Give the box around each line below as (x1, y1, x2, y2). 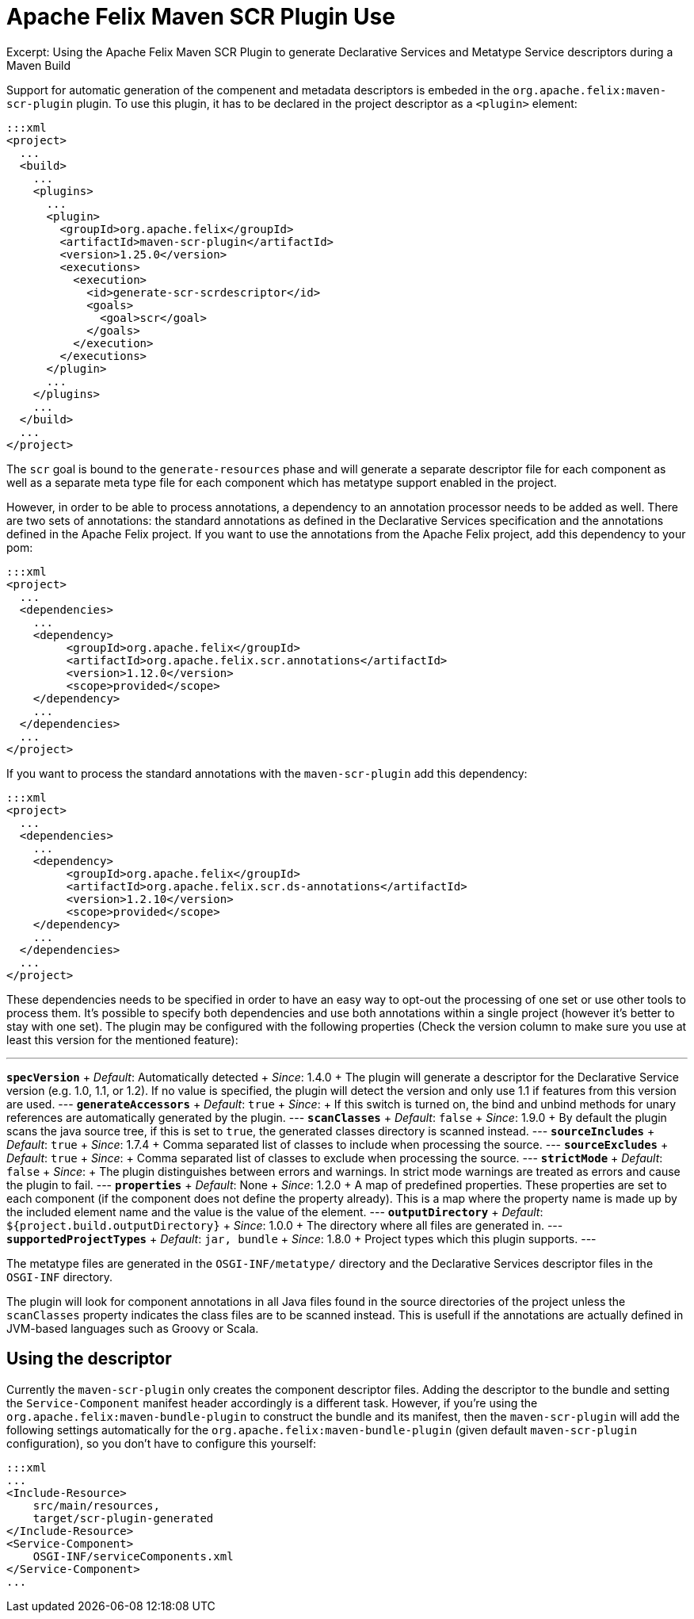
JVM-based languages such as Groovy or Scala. (6, 1321, 259, 1335)
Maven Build (6, 58, 71, 72)
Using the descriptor (6, 1349, 172, 1369)
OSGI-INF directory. (6, 1269, 113, 1284)
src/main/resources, (32, 1498, 160, 1512)
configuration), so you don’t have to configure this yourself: (6, 1436, 317, 1450)
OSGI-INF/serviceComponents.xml (32, 1549, 234, 1563)
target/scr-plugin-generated (32, 1511, 214, 1525)
